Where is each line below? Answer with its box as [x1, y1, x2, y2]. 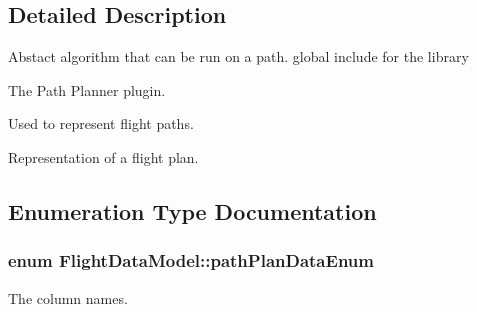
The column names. [8, 287, 128, 308]
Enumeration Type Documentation [8, 195, 377, 226]
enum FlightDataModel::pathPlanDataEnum [8, 248, 374, 273]
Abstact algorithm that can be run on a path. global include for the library [8, 46, 469, 67]
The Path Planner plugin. [8, 79, 166, 100]
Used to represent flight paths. [8, 113, 194, 134]
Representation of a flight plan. [8, 146, 199, 167]
